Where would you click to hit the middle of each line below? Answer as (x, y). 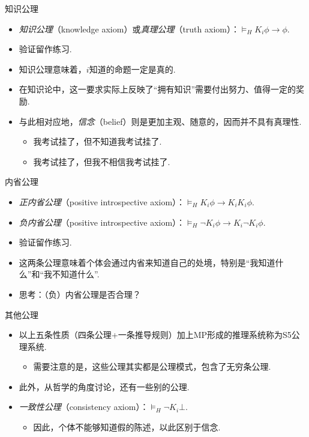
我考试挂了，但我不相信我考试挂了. (102, 161)
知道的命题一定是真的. (132, 69)
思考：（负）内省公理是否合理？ (80, 294)
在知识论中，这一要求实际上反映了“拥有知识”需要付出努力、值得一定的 (157, 89)
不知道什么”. (76, 274)
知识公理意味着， (52, 69)
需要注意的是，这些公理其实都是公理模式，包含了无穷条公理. (152, 366)
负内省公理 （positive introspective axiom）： (102, 222)
